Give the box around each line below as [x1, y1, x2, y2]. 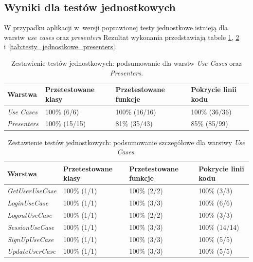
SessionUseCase [7, 222, 54, 232]
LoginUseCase [7, 198, 49, 208]
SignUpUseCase [7, 234, 54, 244]
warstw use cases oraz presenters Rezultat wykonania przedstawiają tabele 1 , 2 [4, 32, 239, 42]
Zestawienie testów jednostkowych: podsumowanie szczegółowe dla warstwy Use [8, 137, 245, 147]
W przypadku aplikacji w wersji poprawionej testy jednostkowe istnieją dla [4, 22, 228, 33]
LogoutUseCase [7, 209, 52, 220]
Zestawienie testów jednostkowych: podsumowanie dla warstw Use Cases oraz [11, 57, 242, 68]
